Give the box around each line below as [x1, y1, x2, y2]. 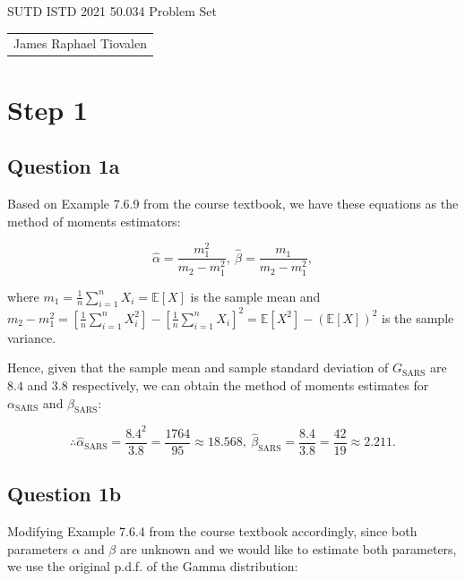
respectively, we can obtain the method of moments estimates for [72, 376, 429, 395]
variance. [7, 328, 56, 346]
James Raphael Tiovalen [13, 34, 148, 53]
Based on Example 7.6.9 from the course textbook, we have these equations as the [7, 194, 459, 213]
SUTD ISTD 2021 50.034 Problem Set [7, 2, 217, 20]
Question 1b [7, 480, 122, 508]
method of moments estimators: [7, 211, 181, 230]
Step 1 [7, 90, 88, 127]
